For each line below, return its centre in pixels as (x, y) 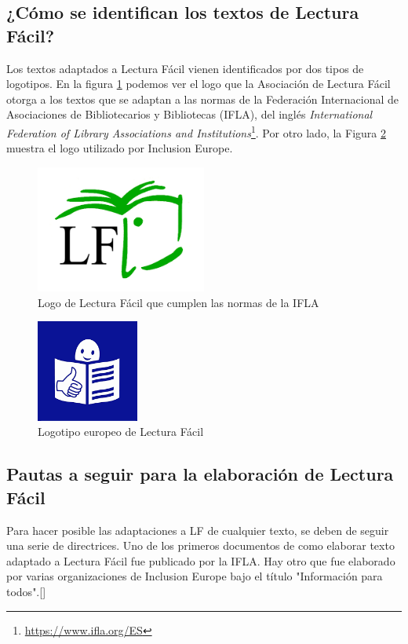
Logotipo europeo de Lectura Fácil (121, 432)
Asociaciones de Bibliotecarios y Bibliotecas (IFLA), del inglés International (189, 114)
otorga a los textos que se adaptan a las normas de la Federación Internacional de (203, 99)
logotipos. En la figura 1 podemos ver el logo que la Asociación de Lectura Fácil (199, 84)
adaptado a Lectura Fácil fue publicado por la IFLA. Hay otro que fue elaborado (201, 560)
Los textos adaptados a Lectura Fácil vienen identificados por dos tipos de (185, 68)
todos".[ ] (26, 591)
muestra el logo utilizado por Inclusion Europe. (120, 148)
